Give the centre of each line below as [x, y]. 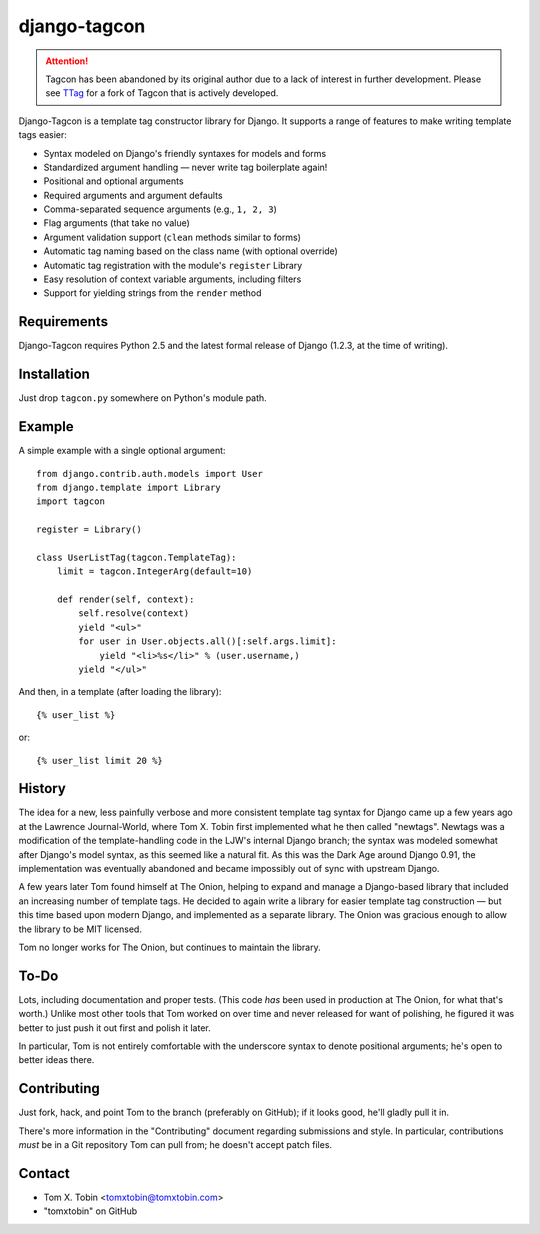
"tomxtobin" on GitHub [90, 1211]
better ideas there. [56, 1060]
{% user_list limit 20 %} [100, 760]
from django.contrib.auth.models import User [150, 473]
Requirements [63, 321]
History [42, 788]
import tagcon [70, 501]
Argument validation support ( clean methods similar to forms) [172, 237]
